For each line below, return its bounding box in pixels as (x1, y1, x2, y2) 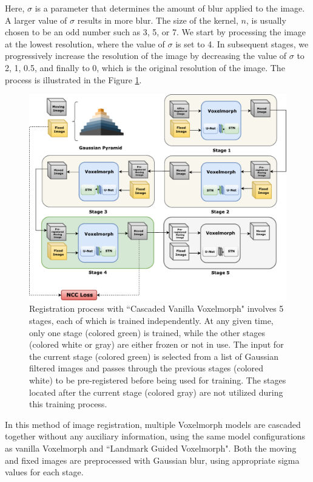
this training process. (29, 398, 107, 410)
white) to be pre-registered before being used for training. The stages (29, 374, 286, 387)
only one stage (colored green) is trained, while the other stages (29, 326, 265, 339)
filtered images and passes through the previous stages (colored (29, 362, 264, 374)
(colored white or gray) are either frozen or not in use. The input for (29, 338, 284, 351)
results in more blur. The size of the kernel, (77, 13, 238, 26)
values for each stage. (5, 466, 84, 478)
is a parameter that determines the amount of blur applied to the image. (35, 2, 305, 14)
